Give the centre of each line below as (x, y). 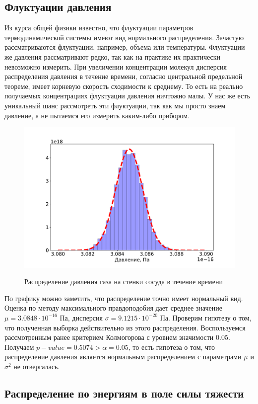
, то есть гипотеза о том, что (172, 347)
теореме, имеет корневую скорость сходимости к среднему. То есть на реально (124, 86)
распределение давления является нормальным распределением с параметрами (123, 357)
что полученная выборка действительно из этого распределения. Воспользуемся (125, 327)
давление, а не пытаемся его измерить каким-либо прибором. (97, 115)
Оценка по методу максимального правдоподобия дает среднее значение (113, 308)
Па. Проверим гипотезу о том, (206, 317)
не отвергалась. (37, 366)
